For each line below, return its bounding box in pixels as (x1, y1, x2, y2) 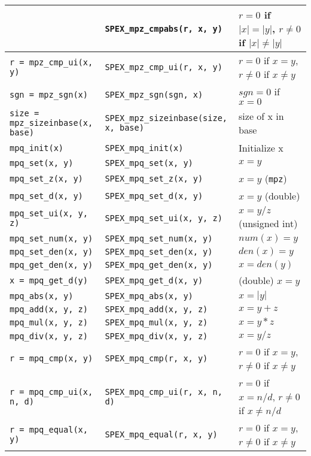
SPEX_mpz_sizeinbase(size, (105, 113, 228, 123)
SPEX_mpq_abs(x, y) (105, 291, 193, 301)
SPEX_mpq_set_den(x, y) (105, 247, 213, 256)
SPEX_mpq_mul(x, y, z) (105, 318, 208, 327)
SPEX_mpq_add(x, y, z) (105, 304, 208, 314)
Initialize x (239, 141, 283, 155)
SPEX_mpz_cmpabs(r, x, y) (105, 23, 222, 34)
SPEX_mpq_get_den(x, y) (105, 260, 213, 270)
